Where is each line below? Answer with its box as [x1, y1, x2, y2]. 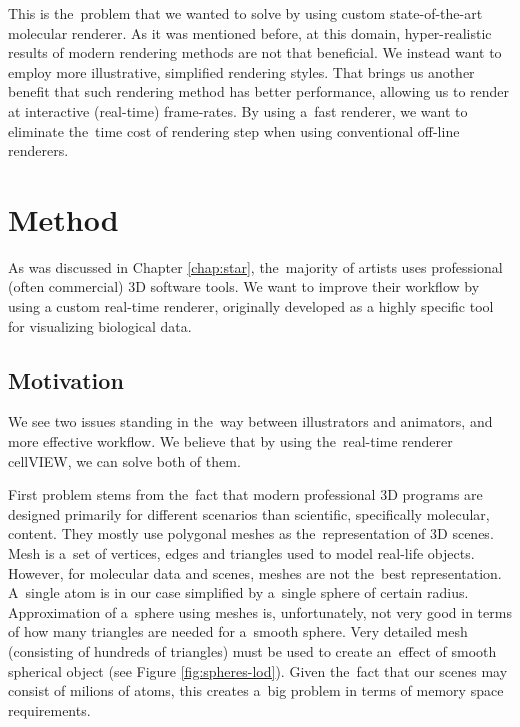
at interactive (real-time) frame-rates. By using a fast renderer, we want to [8, 100, 468, 121]
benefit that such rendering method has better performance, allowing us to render [8, 81, 510, 102]
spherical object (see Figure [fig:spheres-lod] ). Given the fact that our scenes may [8, 660, 508, 681]
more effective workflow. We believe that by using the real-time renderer [8, 431, 453, 452]
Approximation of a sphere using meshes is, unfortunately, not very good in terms [8, 601, 512, 622]
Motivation [8, 364, 124, 395]
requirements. [8, 699, 91, 720]
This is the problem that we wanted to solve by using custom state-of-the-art [8, 3, 483, 23]
